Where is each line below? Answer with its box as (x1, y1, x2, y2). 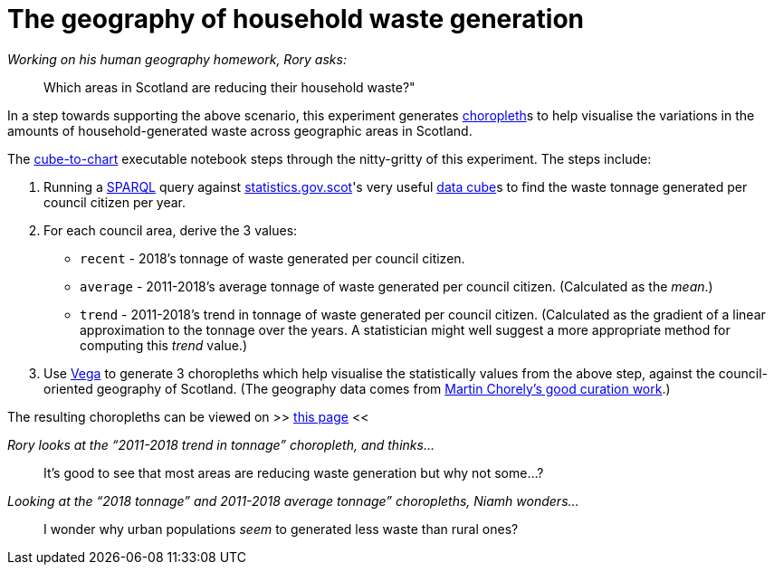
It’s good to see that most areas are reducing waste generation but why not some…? (43, 464, 544, 481)
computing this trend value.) (80, 337, 247, 353)
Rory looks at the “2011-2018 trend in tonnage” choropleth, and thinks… (7, 436, 435, 453)
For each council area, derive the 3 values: (43, 222, 298, 238)
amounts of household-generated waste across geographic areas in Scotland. (7, 122, 473, 138)
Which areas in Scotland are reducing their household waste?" (43, 79, 416, 95)
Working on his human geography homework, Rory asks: (7, 51, 347, 67)
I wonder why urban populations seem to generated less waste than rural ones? (43, 520, 519, 537)
